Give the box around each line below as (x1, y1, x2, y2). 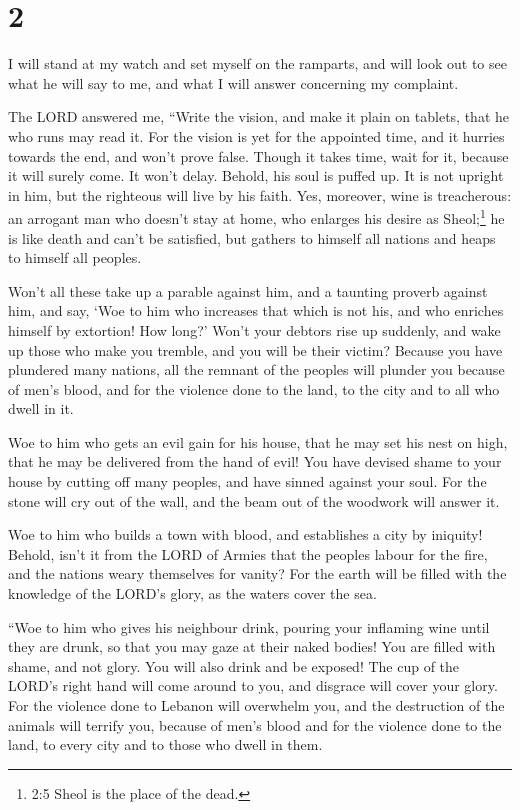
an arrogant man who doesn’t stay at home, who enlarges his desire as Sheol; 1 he (8, 205, 505, 228)
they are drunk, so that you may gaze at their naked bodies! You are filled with (8, 636, 496, 657)
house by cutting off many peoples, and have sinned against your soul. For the (8, 471, 487, 492)
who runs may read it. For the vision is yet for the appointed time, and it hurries (8, 125, 505, 146)
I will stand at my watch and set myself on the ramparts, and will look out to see (8, 53, 507, 74)
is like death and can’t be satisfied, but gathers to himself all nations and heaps (8, 227, 496, 248)
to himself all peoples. (8, 247, 142, 268)
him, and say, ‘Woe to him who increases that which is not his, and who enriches (8, 300, 504, 321)
